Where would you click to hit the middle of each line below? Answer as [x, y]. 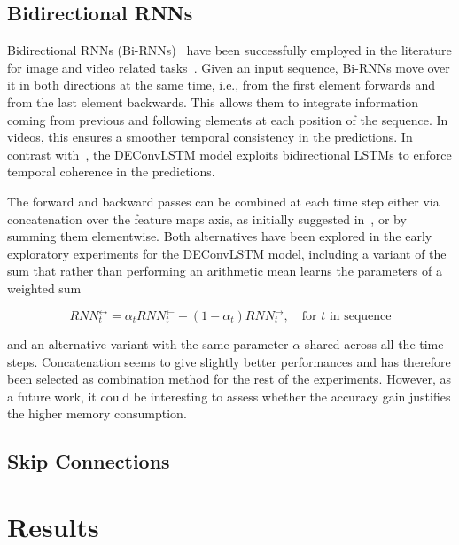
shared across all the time [374, 344]
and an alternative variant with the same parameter [148, 344]
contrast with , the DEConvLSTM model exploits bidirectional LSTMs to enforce [229, 154]
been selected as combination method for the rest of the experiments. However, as [229, 379]
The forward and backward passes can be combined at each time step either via [223, 201]
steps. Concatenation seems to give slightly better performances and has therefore [229, 361]
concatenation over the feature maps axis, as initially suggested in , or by [207, 218]
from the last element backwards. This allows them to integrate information [213, 101]
